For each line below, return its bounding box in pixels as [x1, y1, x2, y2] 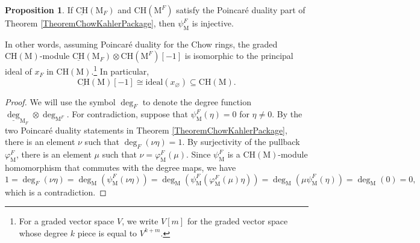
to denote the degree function [142, 95, 251, 108]
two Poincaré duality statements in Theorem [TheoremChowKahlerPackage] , [5, 123, 287, 136]
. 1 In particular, [91, 63, 149, 78]
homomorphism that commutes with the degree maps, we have [5, 161, 236, 174]
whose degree [19, 226, 68, 239]
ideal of [5, 65, 32, 78]
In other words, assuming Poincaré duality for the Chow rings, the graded [5, 37, 278, 50]
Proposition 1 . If [5, 4, 73, 16]
